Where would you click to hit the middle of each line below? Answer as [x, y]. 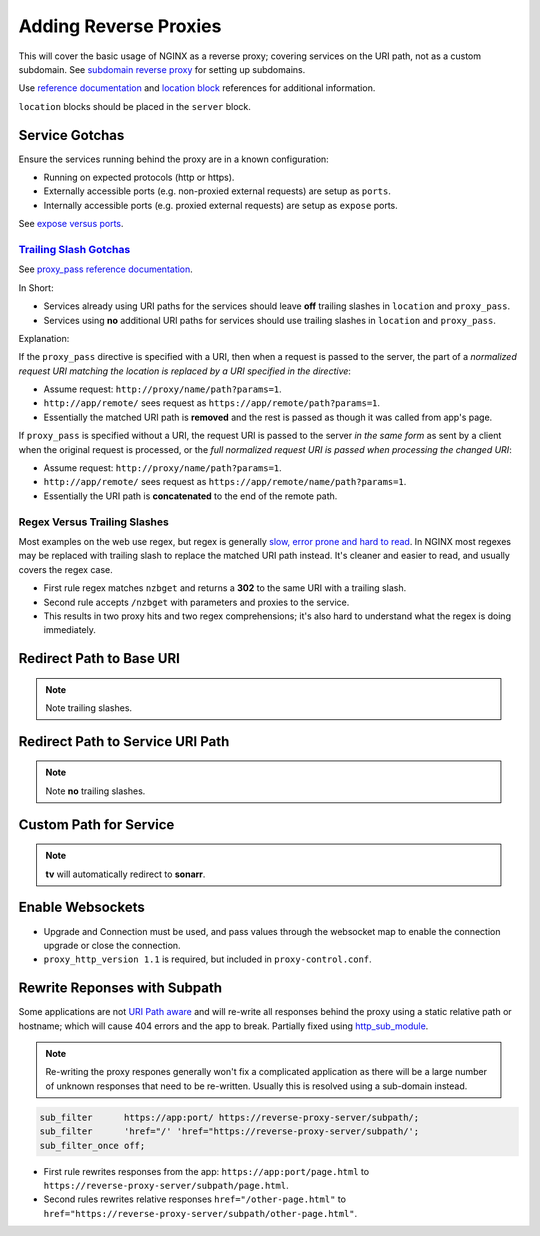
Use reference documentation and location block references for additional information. [197, 88]
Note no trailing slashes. [95, 791]
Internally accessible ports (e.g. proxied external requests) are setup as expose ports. [221, 205]
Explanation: [44, 338]
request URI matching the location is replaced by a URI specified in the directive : [185, 371]
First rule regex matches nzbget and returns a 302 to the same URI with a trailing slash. [225, 588]
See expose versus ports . [71, 224]
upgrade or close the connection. [112, 945]
